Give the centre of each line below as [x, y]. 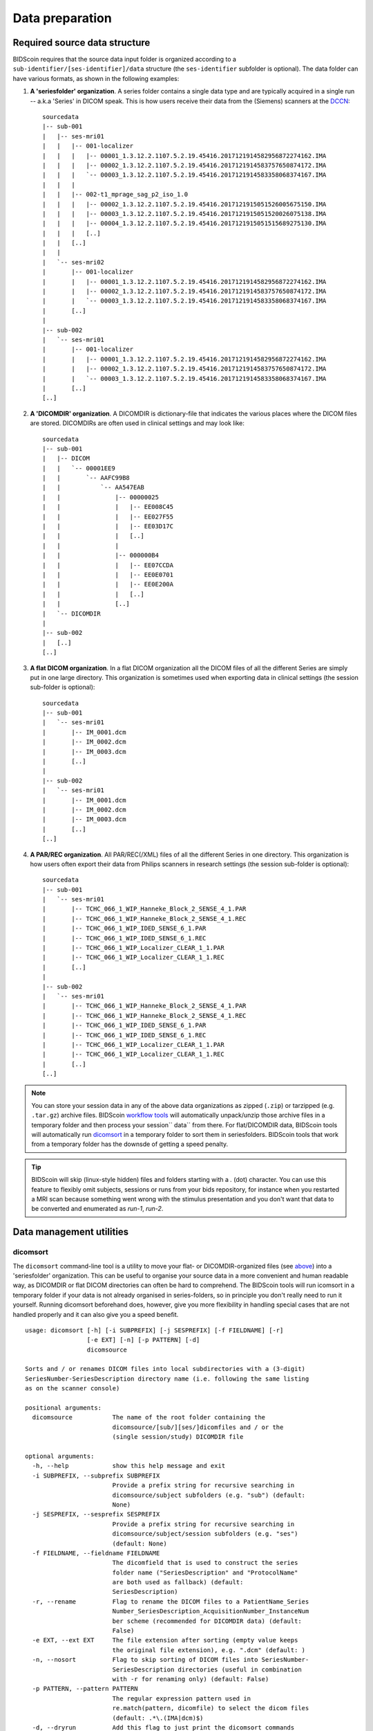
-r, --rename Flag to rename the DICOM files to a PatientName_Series [171, 1602]
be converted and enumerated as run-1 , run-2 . [97, 1209]
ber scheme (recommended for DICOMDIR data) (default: [207, 1621]
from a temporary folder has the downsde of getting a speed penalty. [130, 1144]
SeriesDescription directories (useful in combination [207, 1669]
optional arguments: [60, 1456]
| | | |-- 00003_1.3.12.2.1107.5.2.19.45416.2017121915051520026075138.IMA [184, 214]
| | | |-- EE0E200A [108, 584]
